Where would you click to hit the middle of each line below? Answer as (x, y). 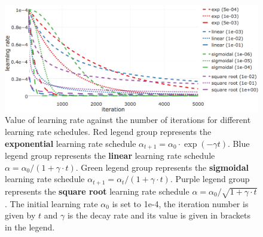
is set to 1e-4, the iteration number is (180, 203)
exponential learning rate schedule (71, 143)
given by (20, 215)
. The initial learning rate (51, 203)
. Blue (239, 143)
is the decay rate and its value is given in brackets (159, 215)
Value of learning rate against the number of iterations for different (128, 120)
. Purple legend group (210, 179)
